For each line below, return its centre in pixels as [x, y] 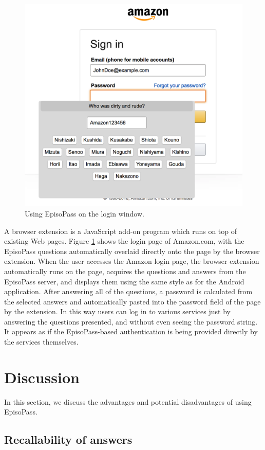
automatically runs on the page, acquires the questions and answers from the [125, 271]
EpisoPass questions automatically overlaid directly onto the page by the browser [132, 251]
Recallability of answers [68, 439]
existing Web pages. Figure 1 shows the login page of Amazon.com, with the [124, 241]
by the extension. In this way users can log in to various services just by [117, 311]
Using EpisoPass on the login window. [84, 213]
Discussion [42, 377]
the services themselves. [41, 342]
